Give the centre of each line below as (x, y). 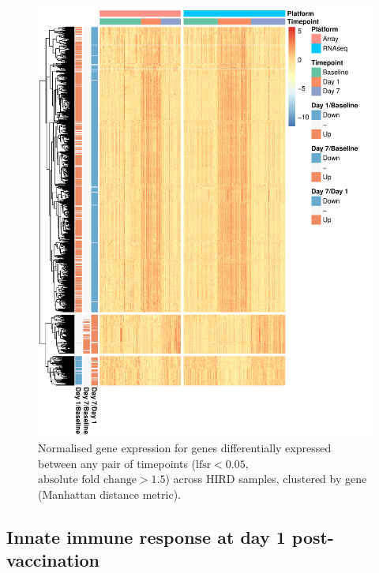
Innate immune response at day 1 (146, 536)
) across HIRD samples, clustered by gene (266, 479)
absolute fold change (87, 480)
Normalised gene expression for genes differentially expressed (185, 448)
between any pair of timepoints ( (117, 463)
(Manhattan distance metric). (109, 494)
